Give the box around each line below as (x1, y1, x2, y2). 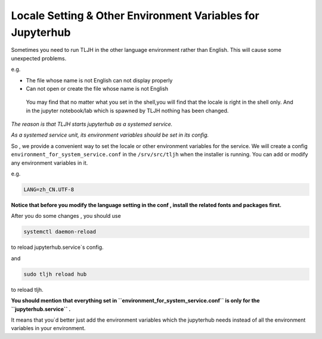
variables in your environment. (11, 325, 86, 332)
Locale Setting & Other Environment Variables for (11, 9, 259, 22)
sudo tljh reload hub (23, 270, 87, 278)
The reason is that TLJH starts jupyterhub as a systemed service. (11, 121, 173, 128)
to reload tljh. (11, 286, 44, 293)
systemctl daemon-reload (23, 229, 97, 235)
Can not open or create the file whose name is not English (26, 85, 168, 92)
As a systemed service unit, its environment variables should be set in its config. (11, 131, 209, 138)
